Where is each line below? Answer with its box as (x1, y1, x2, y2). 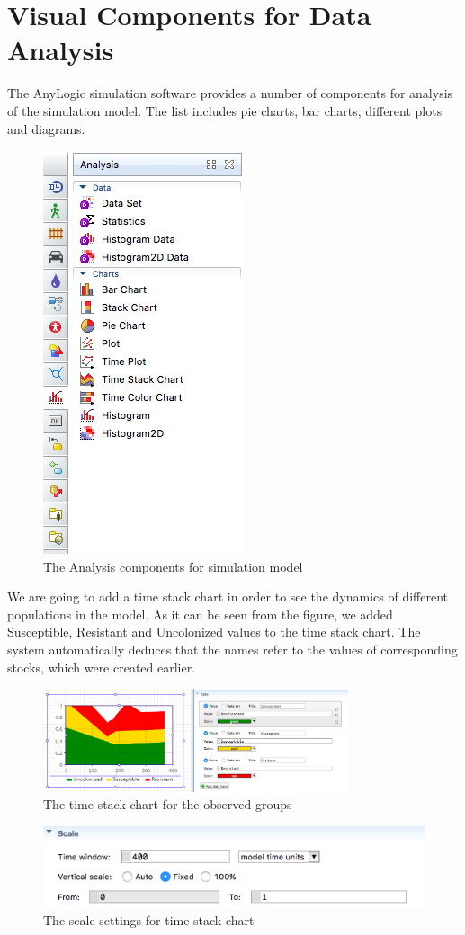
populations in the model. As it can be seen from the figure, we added (7, 604, 393, 623)
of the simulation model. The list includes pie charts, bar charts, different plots (7, 101, 443, 120)
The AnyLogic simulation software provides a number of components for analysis (7, 84, 453, 102)
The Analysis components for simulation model (43, 557, 303, 575)
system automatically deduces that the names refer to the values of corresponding (7, 640, 458, 659)
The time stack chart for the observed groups (43, 795, 292, 814)
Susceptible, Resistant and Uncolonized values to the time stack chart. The (7, 622, 421, 641)
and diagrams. (7, 119, 85, 138)
